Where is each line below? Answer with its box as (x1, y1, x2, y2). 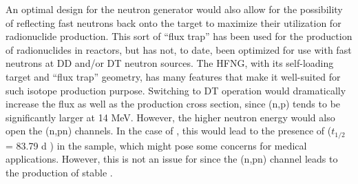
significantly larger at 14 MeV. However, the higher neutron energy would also (6, 110, 335, 124)
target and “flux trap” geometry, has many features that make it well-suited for (6, 69, 341, 83)
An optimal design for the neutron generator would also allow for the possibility (6, 2, 343, 16)
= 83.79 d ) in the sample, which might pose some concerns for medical (6, 138, 307, 152)
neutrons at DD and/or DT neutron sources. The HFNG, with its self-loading (6, 56, 334, 70)
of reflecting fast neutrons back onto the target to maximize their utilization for (6, 15, 341, 30)
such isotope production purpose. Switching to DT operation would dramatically (6, 83, 346, 97)
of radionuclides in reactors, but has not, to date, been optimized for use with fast (6, 42, 352, 57)
